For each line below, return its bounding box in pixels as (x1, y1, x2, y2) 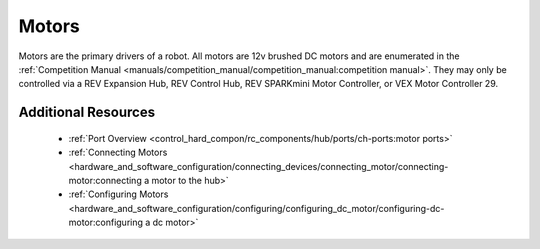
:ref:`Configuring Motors (68, 188, 169, 200)
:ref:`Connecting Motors (68, 146, 168, 159)
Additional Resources (18, 104, 155, 121)
